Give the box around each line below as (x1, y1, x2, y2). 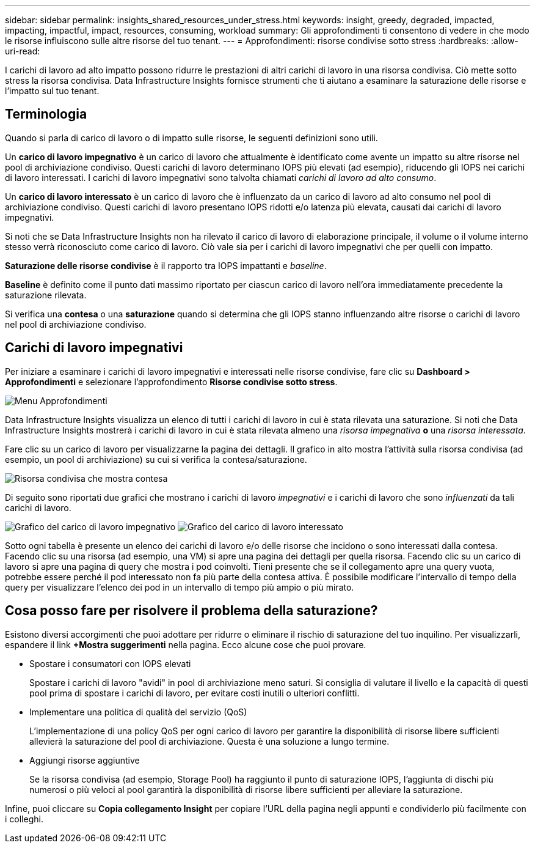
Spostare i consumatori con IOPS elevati (29, 658, 191, 669)
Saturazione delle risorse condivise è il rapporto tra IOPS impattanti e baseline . (5, 260, 327, 271)
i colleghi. (5, 813, 43, 824)
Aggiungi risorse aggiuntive (29, 754, 140, 765)
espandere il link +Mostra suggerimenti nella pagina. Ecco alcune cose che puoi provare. (5, 639, 366, 650)
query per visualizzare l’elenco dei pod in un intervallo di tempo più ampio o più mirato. (5, 581, 354, 592)
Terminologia (5, 106, 87, 122)
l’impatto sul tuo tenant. (5, 86, 100, 96)
